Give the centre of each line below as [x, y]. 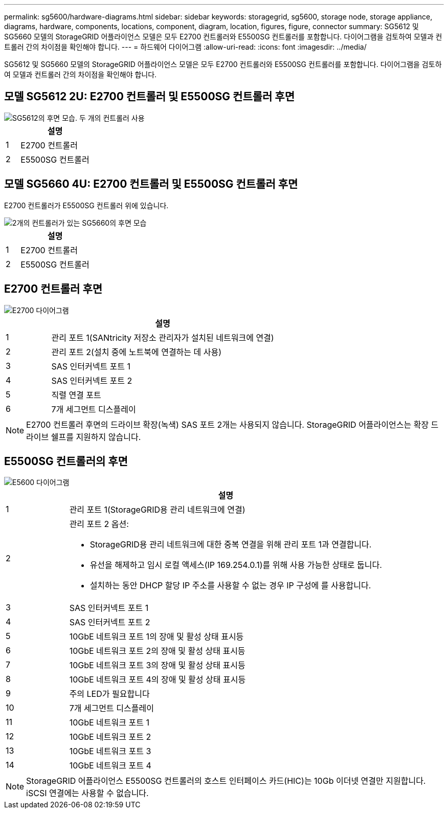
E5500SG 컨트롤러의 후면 [66, 461]
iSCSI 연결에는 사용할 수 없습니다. [87, 793]
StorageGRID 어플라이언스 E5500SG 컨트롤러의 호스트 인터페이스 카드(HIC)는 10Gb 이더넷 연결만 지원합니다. [226, 781]
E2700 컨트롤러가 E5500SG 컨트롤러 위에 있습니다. [86, 205]
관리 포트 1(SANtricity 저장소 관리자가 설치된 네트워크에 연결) [163, 337]
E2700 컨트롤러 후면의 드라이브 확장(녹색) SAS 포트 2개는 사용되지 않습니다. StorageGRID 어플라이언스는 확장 [228, 424]
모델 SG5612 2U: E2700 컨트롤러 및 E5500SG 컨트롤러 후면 [149, 97]
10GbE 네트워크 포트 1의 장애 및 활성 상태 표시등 [156, 637]
